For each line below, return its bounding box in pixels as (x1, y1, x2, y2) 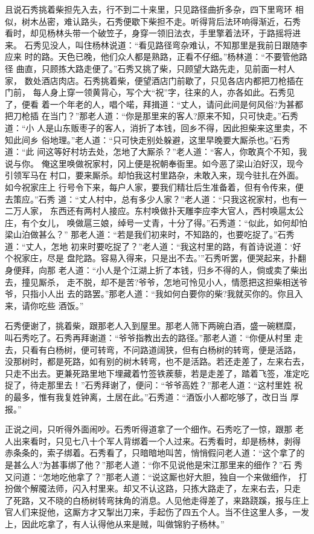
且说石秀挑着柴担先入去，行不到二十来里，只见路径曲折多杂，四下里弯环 (5, 3, 292, 15)
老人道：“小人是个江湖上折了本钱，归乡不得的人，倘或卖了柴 (58, 264, 300, 276)
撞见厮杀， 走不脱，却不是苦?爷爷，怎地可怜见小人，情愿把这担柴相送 (21, 275, 300, 288)
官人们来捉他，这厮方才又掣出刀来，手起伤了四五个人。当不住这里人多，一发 (5, 506, 309, 518)
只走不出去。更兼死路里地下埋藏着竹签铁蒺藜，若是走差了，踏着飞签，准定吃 (5, 366, 309, 379)
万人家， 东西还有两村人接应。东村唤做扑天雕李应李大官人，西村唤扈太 (13, 204, 295, 217)
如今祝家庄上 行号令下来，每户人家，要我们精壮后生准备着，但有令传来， (5, 180, 295, 193)
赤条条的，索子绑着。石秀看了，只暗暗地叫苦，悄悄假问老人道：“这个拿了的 (5, 446, 305, 459)
